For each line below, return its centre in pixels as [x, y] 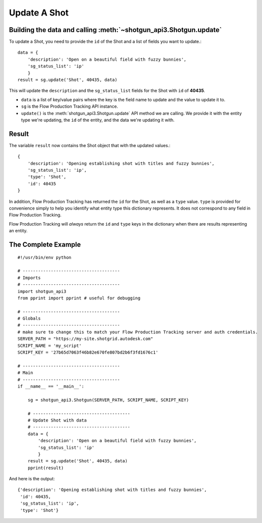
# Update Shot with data [57, 420]
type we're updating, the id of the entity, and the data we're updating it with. [98, 120]
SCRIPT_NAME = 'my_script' [50, 345]
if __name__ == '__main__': [51, 386]
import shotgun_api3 [42, 291]
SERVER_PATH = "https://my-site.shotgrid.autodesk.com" [85, 339]
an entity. [18, 231]
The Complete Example [45, 244]
